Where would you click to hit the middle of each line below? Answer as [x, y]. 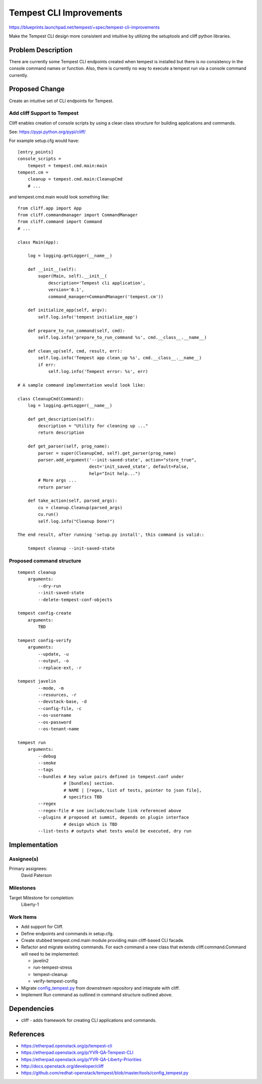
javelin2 [41, 961]
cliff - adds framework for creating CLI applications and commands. [89, 1020]
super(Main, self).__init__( [73, 276]
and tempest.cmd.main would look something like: [59, 197]
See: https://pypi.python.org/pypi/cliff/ [47, 132]
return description [61, 433]
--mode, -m [51, 688]
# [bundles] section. [89, 783]
